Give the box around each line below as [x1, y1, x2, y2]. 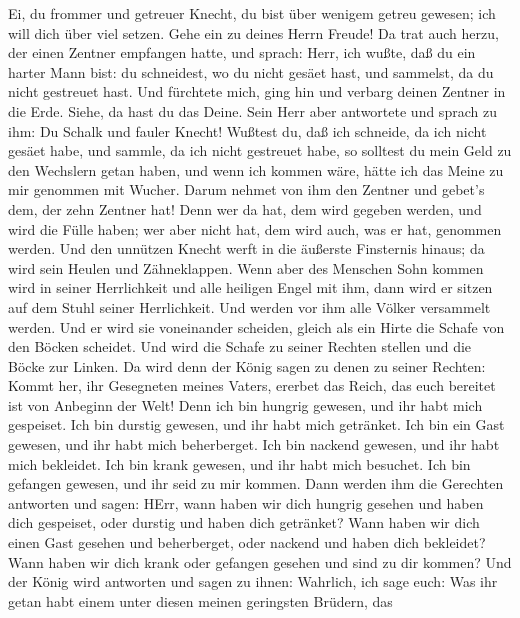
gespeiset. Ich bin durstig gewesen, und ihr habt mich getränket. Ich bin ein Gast [8, 414, 505, 435]
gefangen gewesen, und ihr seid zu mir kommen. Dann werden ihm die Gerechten [8, 473, 504, 494]
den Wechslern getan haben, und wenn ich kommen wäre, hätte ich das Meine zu [8, 159, 504, 180]
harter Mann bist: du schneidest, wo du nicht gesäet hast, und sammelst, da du [8, 61, 494, 82]
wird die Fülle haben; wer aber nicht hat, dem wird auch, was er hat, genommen [8, 218, 502, 239]
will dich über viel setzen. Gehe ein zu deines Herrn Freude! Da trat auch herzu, [8, 22, 499, 43]
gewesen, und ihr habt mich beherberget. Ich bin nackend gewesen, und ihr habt [8, 434, 500, 455]
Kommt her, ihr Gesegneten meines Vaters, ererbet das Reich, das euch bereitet [8, 375, 496, 396]
